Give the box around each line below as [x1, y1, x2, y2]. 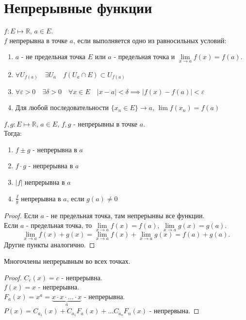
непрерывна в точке [9, 35, 67, 45]
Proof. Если [4, 210, 38, 221]
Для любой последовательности [15, 102, 109, 112]
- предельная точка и [114, 51, 175, 62]
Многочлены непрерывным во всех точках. [4, 256, 131, 266]
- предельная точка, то [26, 220, 92, 230]
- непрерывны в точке [73, 118, 138, 128]
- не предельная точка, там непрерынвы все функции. [46, 210, 205, 221]
